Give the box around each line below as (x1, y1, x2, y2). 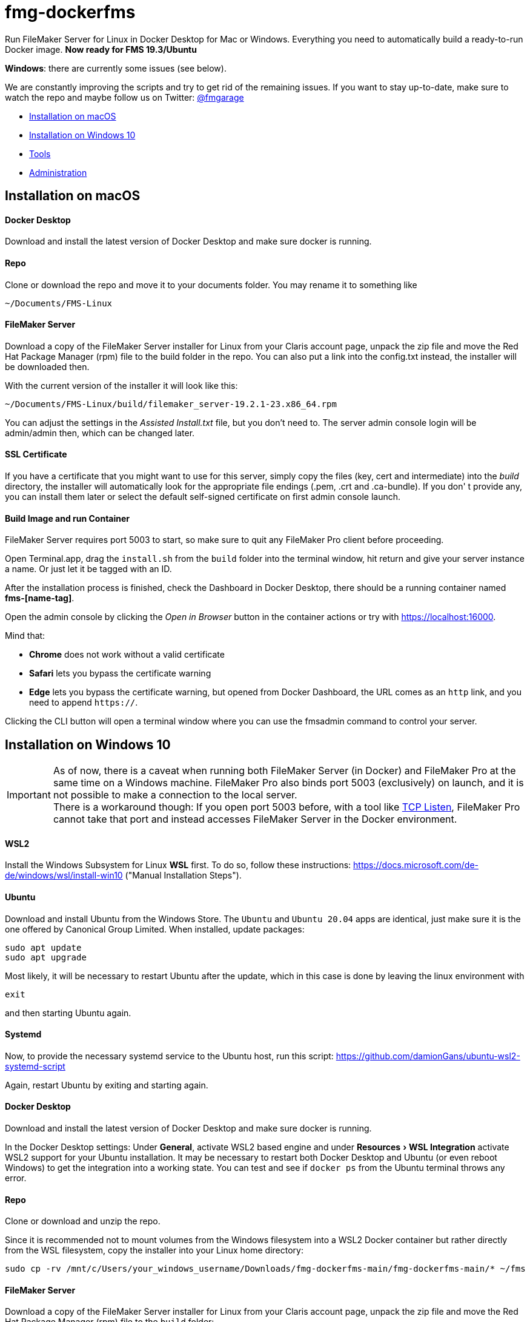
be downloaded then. (5, 361, 90, 372)
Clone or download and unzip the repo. (5, 1216, 161, 1227)
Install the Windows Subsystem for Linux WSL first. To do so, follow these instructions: (5, 860, 351, 871)
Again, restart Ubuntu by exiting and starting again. (5, 1079, 208, 1090)
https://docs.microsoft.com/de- (353, 860, 479, 871)
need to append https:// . (29, 697, 138, 708)
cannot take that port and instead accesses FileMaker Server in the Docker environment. (53, 813, 457, 826)
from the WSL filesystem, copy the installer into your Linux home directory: (5, 1245, 303, 1256)
